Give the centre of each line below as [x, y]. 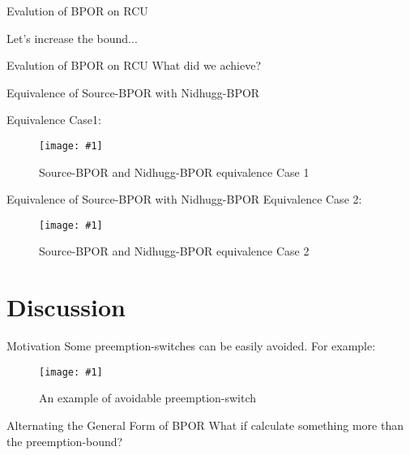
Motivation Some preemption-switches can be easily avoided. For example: [191, 346]
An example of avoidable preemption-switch [148, 398]
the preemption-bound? [65, 441]
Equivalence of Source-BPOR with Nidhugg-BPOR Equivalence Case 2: [184, 199]
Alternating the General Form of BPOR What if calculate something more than [205, 425]
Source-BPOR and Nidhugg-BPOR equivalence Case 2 [174, 251]
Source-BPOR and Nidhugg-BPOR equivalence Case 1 [174, 172]
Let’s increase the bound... [72, 38]
